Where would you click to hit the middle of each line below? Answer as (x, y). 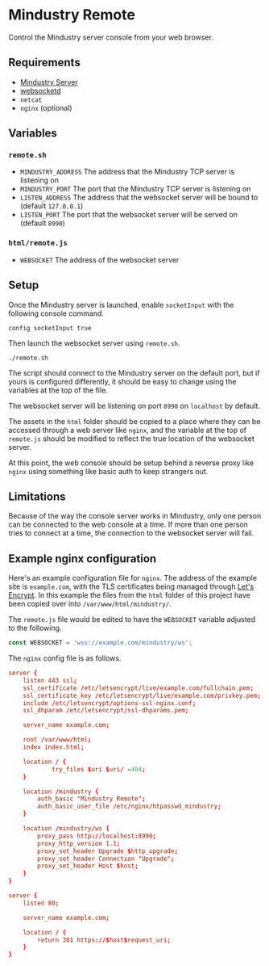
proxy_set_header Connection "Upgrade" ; (106, 859)
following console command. (56, 313)
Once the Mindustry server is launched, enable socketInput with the (121, 304)
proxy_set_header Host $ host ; (88, 866)
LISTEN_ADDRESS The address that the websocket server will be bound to (139, 197)
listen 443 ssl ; (50, 680)
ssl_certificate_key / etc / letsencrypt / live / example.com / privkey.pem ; (142, 695)
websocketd (41, 90)
